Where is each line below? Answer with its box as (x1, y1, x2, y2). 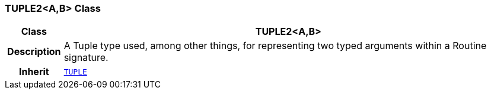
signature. (63, 51, 109, 64)
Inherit (18, 66, 49, 78)
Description (7, 46, 61, 58)
